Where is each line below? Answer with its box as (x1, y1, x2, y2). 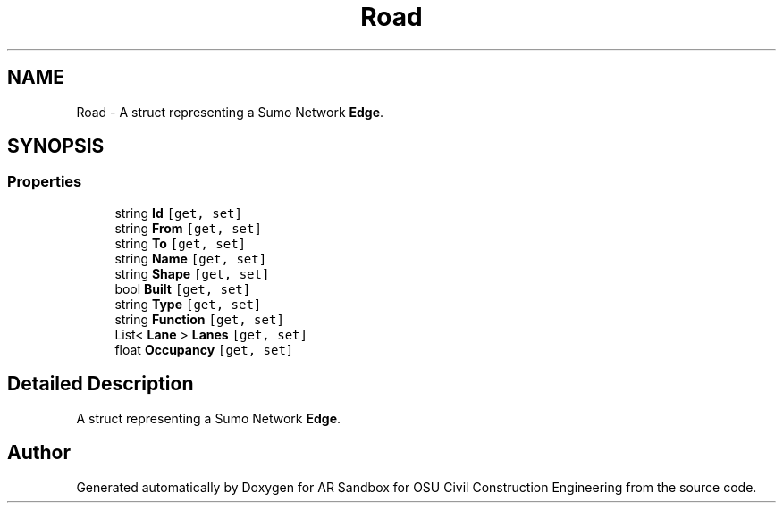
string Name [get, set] (114, 250, 267, 266)
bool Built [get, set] (114, 280, 251, 297)
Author (7, 441, 71, 464)
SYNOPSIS (7, 135, 105, 158)
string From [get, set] (114, 220, 262, 236)
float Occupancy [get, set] (114, 341, 294, 357)
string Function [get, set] (114, 311, 284, 327)
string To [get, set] (114, 235, 247, 251)
